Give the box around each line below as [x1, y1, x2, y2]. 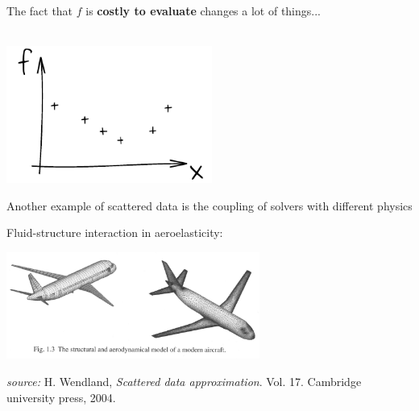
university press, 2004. [6, 388, 116, 405]
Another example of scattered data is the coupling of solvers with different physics [6, 197, 413, 214]
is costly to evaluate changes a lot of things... [85, 2, 321, 19]
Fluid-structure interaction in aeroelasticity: [6, 224, 223, 241]
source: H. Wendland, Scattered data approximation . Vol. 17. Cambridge [6, 372, 362, 389]
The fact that [6, 2, 73, 19]
